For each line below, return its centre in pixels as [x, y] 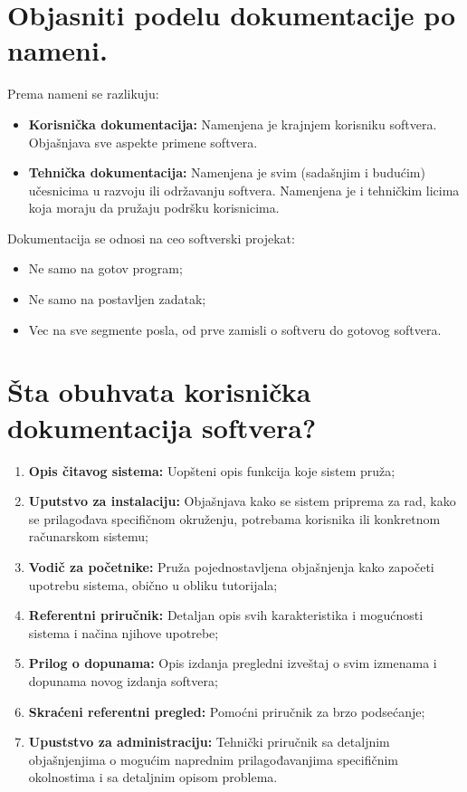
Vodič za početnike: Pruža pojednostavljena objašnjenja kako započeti [231, 566]
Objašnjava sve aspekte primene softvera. [143, 142]
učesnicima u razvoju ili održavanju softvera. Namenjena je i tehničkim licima [244, 190]
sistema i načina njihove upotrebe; [124, 632]
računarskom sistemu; [88, 536]
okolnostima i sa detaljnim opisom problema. [153, 777]
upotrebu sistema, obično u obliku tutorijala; [153, 584]
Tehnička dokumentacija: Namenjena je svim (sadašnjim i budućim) [227, 172]
